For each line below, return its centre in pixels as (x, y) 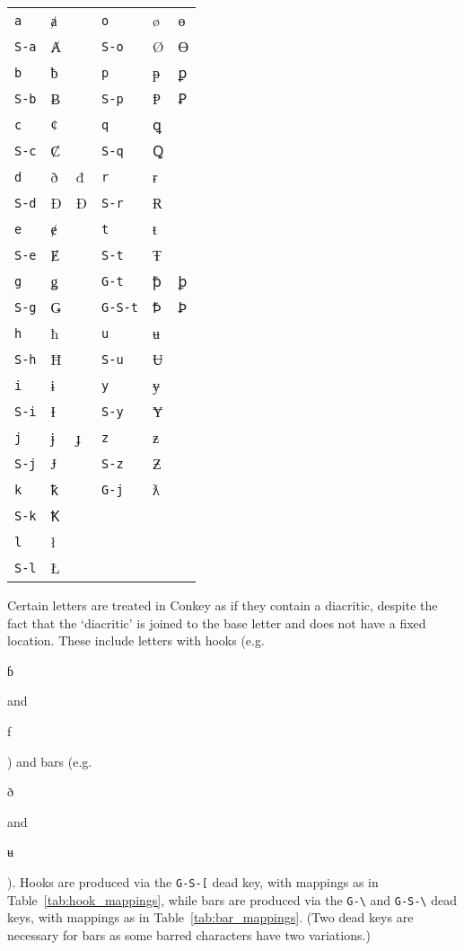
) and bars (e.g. (50, 761)
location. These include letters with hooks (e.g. (136, 640)
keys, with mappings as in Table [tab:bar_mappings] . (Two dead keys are (210, 917)
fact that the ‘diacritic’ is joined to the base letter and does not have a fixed (217, 622)
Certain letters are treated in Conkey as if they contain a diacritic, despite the (223, 605)
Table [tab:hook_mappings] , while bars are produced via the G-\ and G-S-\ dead (232, 899)
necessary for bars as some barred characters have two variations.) (189, 934)
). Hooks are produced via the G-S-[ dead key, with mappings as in (193, 881)
